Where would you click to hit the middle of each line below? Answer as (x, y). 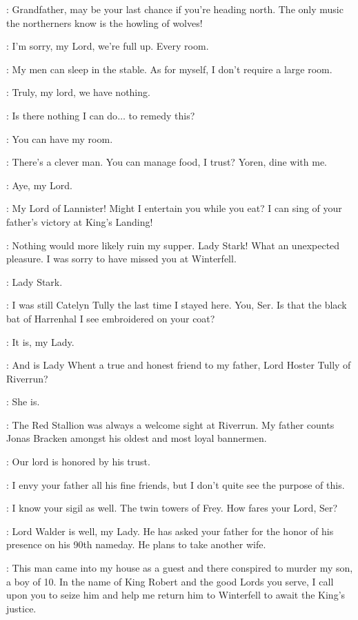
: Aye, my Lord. (39, 185)
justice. (21, 608)
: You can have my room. (60, 138)
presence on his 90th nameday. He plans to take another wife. (136, 544)
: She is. (23, 401)
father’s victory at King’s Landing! (80, 221)
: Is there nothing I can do (62, 115)
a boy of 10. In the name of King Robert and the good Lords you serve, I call (170, 581)
